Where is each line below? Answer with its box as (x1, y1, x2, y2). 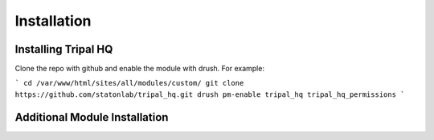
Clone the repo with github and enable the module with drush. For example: (14, 64, 265, 74)
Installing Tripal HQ (14, 42, 113, 56)
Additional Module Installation (14, 110, 169, 124)
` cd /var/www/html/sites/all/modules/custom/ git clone (14, 78, 244, 88)
